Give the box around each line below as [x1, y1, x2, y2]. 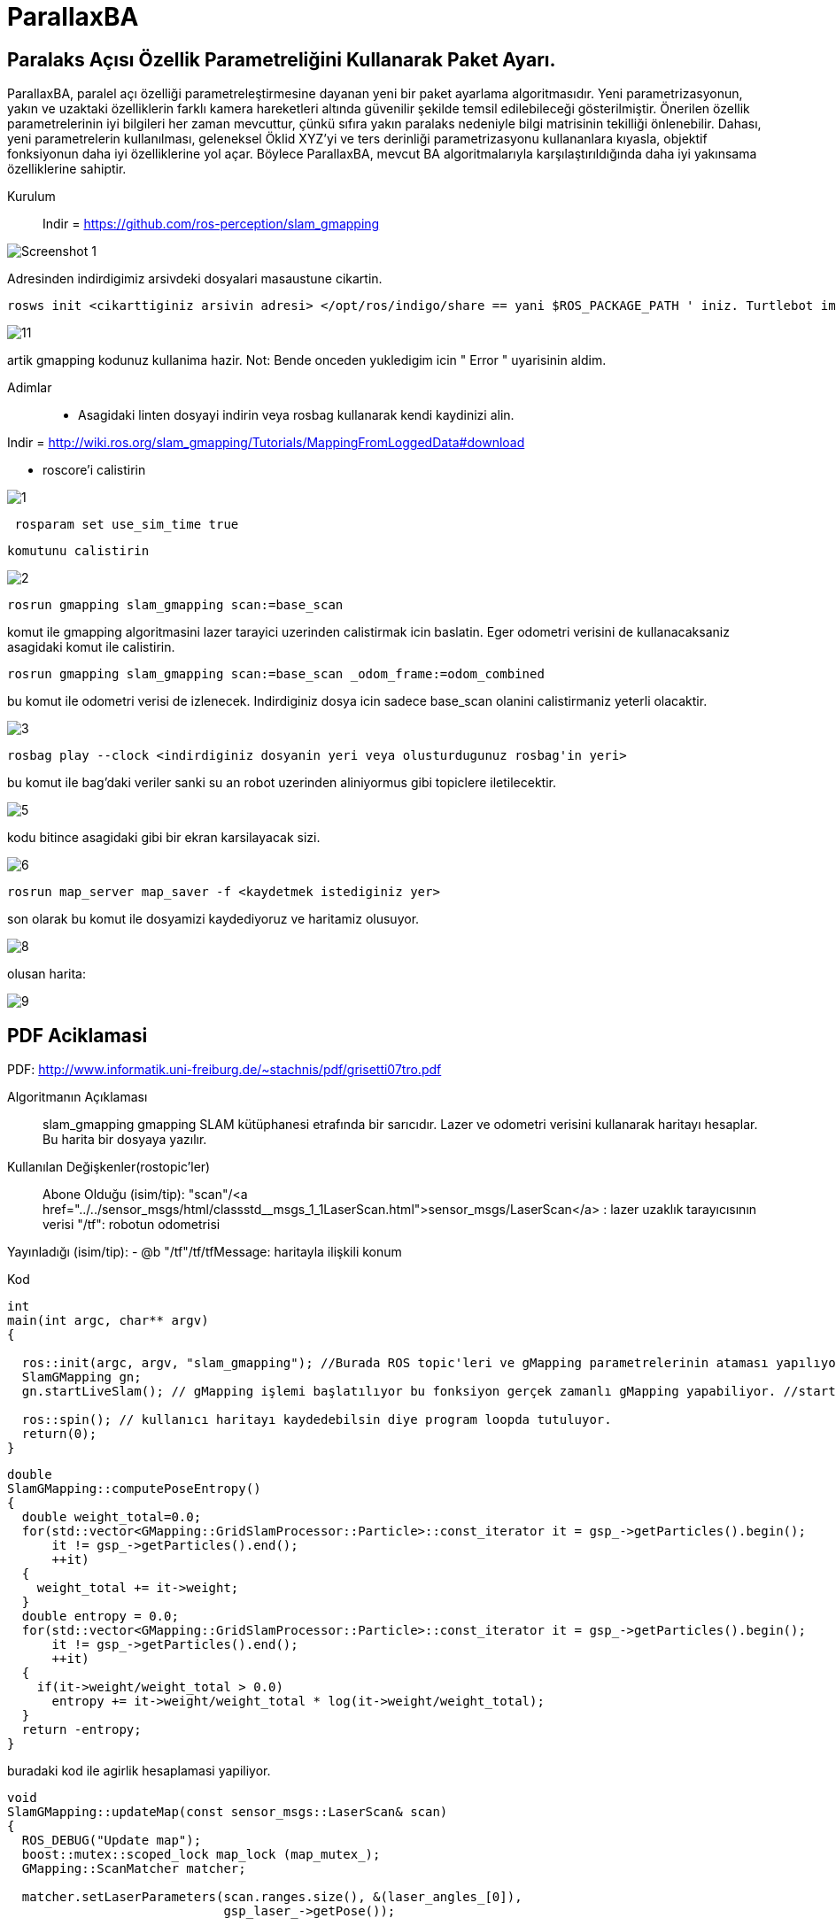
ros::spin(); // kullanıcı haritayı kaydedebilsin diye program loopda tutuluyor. [21, 1412, 612, 1427]
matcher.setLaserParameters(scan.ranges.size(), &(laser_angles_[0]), [21, 1890, 522, 1905]
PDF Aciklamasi [7, 1024, 148, 1047]
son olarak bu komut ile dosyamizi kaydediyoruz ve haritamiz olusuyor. [7, 911, 420, 927]
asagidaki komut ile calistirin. [7, 639, 175, 655]
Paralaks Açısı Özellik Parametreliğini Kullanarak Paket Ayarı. [7, 48, 556, 71]
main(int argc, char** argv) [7, 1313, 209, 1328]
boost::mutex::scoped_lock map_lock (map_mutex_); [21, 1847, 381, 1862]
